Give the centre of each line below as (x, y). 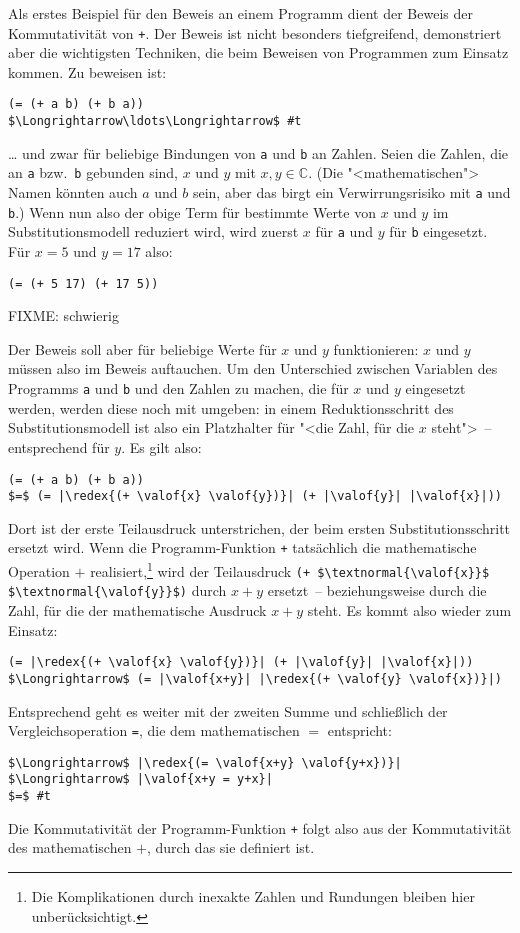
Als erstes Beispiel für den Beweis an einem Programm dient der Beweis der (240, 13)
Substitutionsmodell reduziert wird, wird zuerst (153, 231)
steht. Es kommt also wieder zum (409, 610)
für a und (344, 231)
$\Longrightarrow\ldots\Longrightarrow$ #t (155, 121)
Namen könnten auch (73, 192)
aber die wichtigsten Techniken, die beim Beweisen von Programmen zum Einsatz (258, 52)
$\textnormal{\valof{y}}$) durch (117, 590)
